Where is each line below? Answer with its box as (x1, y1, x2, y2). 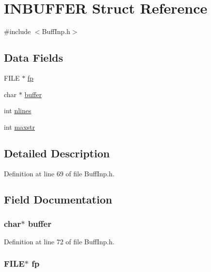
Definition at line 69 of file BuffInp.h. (4, 168, 114, 178)
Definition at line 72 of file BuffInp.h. (4, 237, 114, 247)
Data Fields (4, 50, 64, 65)
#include (4, 26, 31, 36)
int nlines (4, 105, 32, 116)
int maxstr (4, 121, 35, 132)
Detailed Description (4, 145, 110, 160)
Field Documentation (4, 192, 113, 207)
